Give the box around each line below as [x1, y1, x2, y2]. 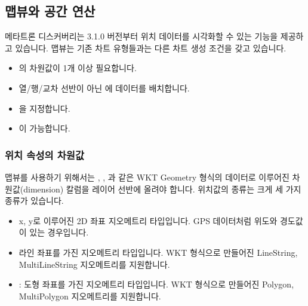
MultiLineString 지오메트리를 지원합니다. [19, 258, 170, 270]
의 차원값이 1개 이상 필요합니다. [19, 62, 137, 74]
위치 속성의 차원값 [5, 147, 84, 162]
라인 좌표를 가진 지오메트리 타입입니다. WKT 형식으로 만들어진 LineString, [19, 246, 298, 258]
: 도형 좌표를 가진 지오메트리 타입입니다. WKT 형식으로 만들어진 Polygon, [19, 278, 294, 290]
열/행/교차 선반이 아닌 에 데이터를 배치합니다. [19, 81, 190, 94]
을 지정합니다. [19, 102, 70, 114]
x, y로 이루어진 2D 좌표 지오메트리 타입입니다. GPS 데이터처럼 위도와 [19, 214, 278, 227]
